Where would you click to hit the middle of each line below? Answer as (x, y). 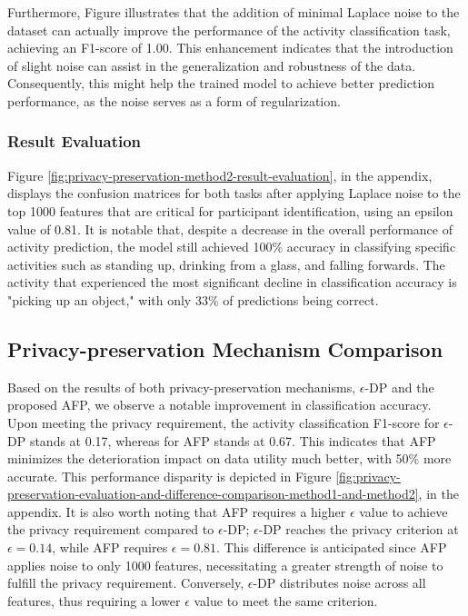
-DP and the (399, 387)
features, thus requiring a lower (94, 600)
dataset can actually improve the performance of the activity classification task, (229, 30)
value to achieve (403, 511)
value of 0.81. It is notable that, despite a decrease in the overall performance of (230, 229)
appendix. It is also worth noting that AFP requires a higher (177, 511)
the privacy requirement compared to (111, 529)
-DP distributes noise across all (339, 583)
